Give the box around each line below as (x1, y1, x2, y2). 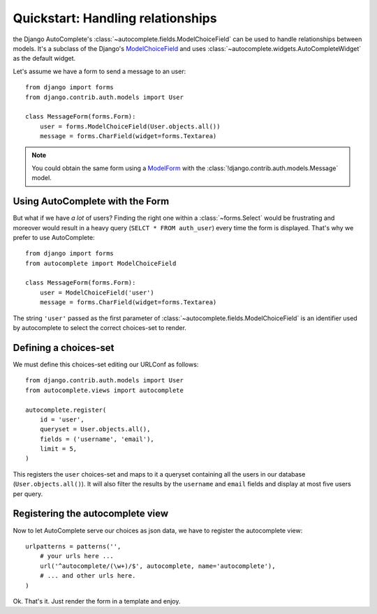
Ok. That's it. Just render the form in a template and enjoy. (13, 597, 181, 605)
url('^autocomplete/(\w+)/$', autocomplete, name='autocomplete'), (39, 562, 276, 570)
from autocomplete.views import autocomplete (25, 386, 184, 394)
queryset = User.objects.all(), (39, 426, 151, 433)
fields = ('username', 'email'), (39, 435, 155, 443)
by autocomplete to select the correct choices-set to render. (13, 324, 186, 332)
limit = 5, (39, 445, 77, 453)
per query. (13, 489, 43, 498)
